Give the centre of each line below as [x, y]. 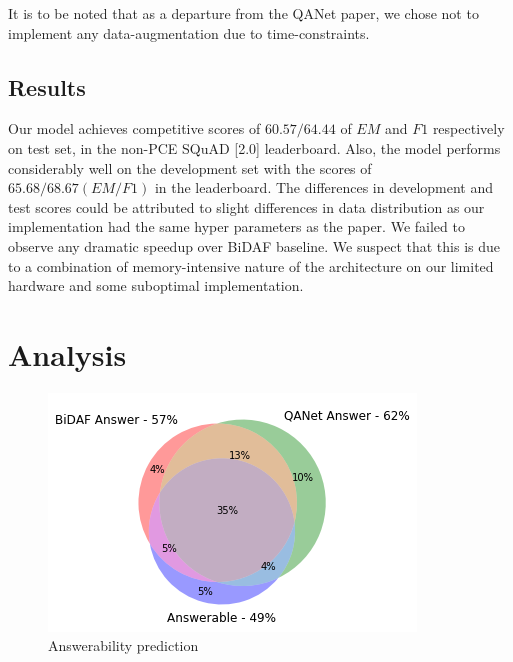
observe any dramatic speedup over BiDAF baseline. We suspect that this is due [254, 245]
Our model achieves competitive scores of [134, 128]
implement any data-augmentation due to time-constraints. [189, 32]
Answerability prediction [123, 645]
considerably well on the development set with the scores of [190, 167]
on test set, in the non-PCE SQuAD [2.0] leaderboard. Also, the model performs [254, 147]
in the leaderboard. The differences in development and [324, 187]
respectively [468, 128]
